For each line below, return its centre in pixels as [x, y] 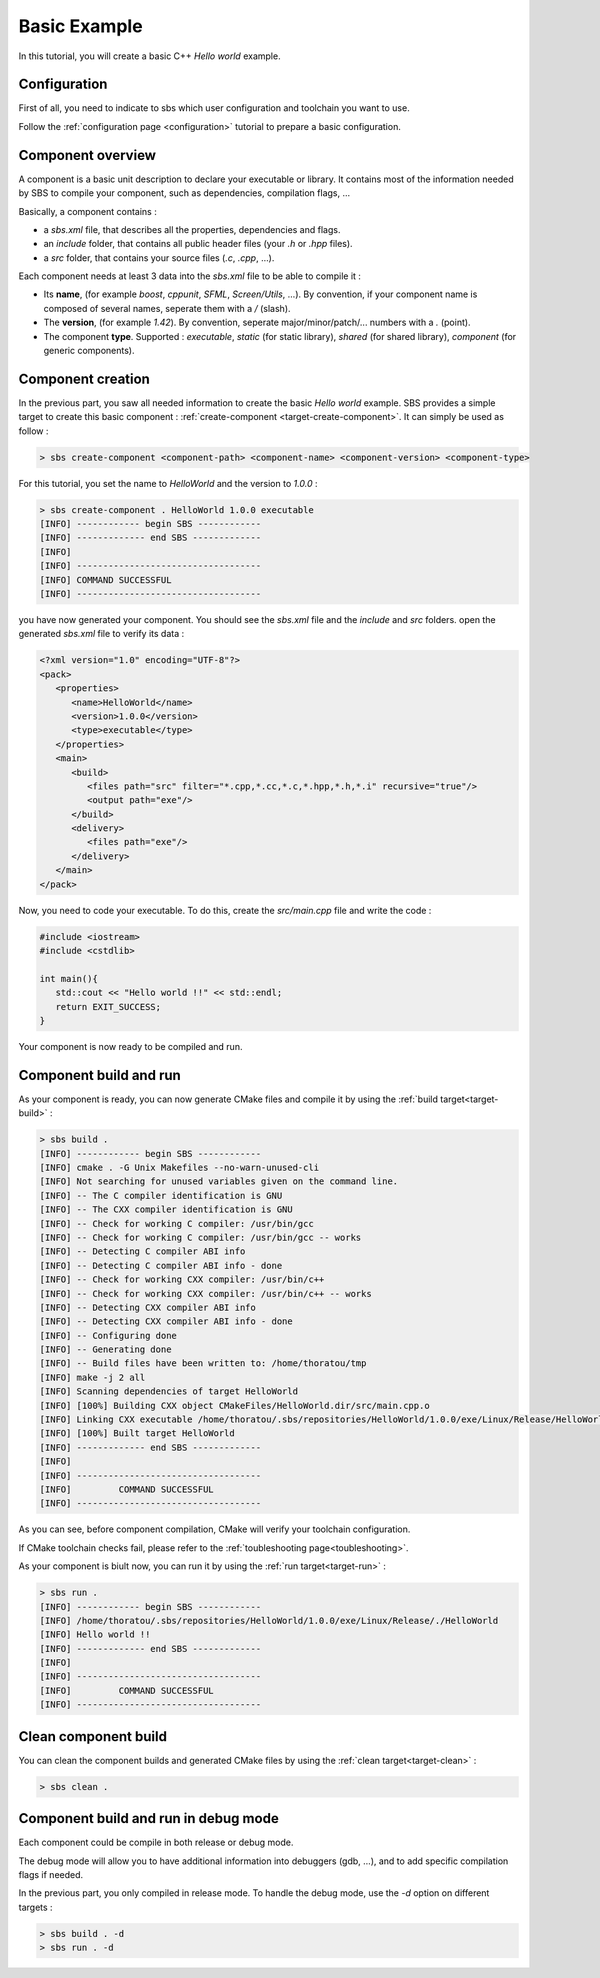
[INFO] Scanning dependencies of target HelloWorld [169, 1391]
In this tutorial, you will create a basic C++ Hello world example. [149, 56]
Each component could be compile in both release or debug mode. [156, 1842]
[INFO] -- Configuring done [108, 1335]
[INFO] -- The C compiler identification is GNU [161, 1195]
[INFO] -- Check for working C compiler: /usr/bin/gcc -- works [200, 1237]
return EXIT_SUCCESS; [108, 1006]
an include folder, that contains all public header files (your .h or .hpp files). [198, 244]
